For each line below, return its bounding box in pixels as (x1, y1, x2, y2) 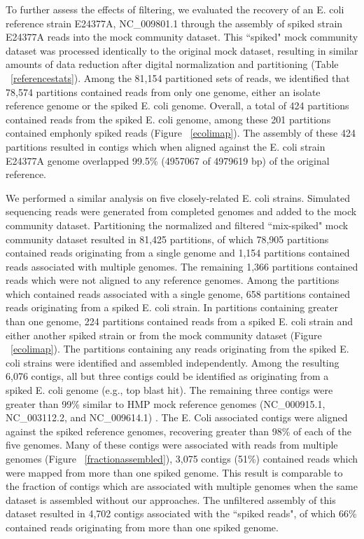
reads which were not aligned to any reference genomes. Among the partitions (6, 273, 339, 287)
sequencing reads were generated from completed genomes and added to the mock (6, 204, 357, 219)
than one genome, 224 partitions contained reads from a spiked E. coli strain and (6, 314, 353, 329)
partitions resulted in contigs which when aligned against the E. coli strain (6, 139, 325, 153)
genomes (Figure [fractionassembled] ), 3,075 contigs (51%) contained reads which (6, 451, 358, 465)
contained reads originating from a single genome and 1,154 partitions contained (6, 245, 350, 260)
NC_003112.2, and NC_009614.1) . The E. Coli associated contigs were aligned (6, 410, 348, 425)
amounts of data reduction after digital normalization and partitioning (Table (6, 57, 339, 71)
